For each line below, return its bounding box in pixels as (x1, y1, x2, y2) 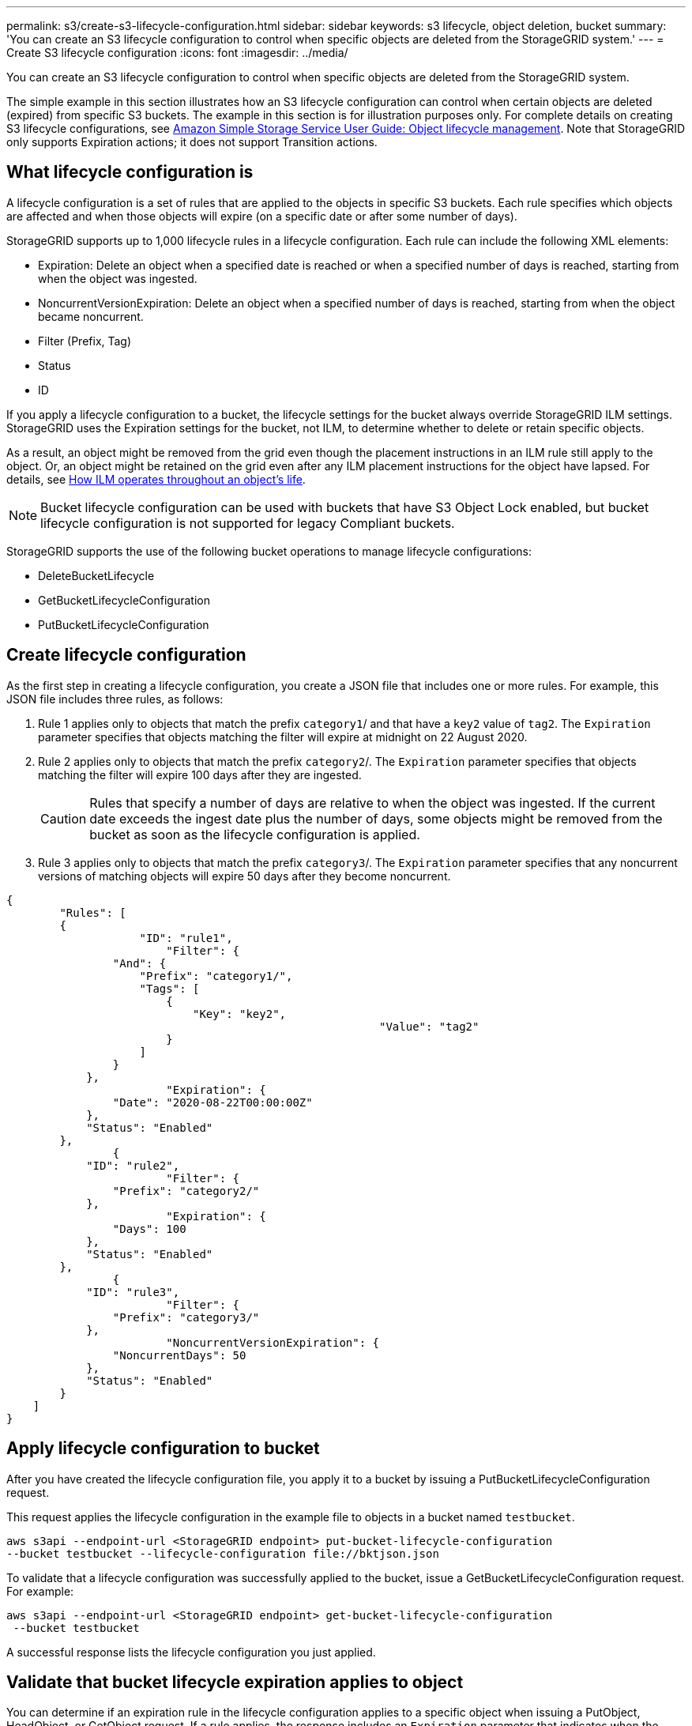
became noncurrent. (38, 309, 144, 323)
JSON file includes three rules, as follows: (6, 692, 224, 706)
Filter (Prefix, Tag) (38, 334, 132, 348)
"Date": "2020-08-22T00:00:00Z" (112, 1095, 313, 1109)
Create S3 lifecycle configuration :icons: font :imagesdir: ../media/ (6, 46, 348, 59)
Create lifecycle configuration (6, 645, 246, 665)
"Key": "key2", (193, 1007, 287, 1020)
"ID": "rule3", (86, 1285, 180, 1298)
